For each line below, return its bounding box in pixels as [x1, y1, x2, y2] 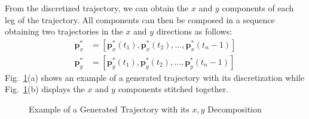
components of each [222, 2, 294, 14]
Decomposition [207, 103, 262, 115]
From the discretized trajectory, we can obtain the [5, 2, 189, 14]
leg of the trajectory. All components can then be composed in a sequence [5, 13, 275, 26]
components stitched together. [118, 83, 229, 95]
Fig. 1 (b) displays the [5, 83, 85, 95]
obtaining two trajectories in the [5, 25, 123, 37]
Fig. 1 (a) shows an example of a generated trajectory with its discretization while [5, 71, 305, 83]
